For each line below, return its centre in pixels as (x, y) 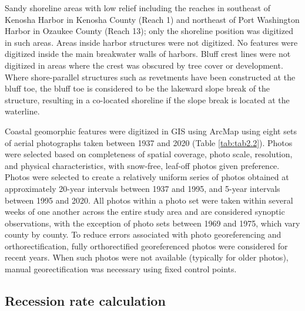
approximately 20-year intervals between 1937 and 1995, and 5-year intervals (143, 188)
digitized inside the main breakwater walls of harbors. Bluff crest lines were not (148, 54)
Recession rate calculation (85, 301)
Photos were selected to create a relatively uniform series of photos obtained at (147, 177)
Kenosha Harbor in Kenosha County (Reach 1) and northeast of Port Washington (152, 19)
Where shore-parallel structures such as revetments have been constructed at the (150, 77)
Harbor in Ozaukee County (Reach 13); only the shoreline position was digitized (149, 31)
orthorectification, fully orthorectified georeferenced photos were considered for (146, 246)
